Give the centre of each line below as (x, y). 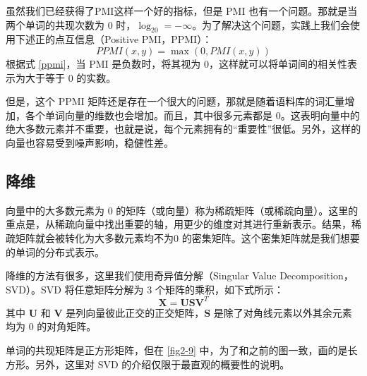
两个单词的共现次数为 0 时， (71, 24)
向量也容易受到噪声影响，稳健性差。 (90, 142)
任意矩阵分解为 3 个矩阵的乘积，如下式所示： (179, 289)
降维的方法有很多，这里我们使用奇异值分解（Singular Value (141, 275)
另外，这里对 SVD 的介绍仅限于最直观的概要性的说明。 (162, 364)
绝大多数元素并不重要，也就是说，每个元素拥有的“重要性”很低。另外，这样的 (183, 129)
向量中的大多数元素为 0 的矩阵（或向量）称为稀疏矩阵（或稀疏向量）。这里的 (182, 210)
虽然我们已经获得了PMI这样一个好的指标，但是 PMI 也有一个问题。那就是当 (182, 11)
